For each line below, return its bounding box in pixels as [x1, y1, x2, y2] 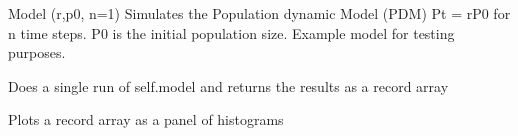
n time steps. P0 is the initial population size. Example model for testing [8, 22, 455, 43]
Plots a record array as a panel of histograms [8, 109, 284, 130]
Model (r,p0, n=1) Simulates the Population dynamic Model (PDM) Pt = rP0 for [8, 3, 511, 23]
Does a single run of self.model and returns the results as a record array [8, 75, 449, 96]
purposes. [8, 42, 66, 63]
